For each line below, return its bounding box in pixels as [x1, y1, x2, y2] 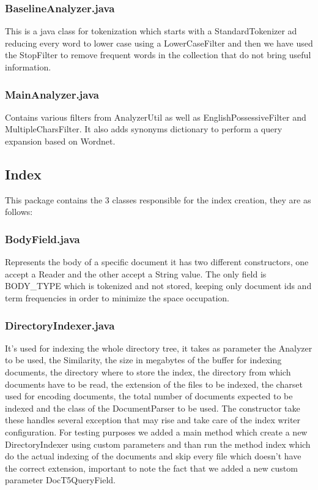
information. [5, 61, 51, 73]
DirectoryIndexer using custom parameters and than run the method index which [5, 437, 311, 450]
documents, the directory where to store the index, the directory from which [5, 365, 291, 378]
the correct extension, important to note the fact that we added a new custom [5, 461, 298, 474]
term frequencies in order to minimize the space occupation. [5, 291, 230, 304]
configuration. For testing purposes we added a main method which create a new [5, 425, 308, 438]
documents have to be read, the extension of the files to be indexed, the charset [5, 377, 303, 390]
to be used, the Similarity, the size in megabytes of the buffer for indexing [5, 353, 282, 366]
